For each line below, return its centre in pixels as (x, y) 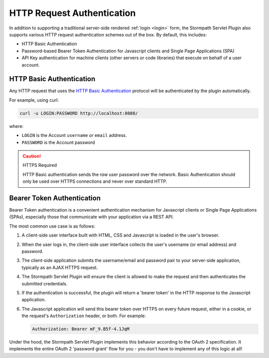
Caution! (32, 156)
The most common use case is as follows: (52, 226)
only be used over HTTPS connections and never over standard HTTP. (95, 181)
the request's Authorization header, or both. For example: (84, 316)
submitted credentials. (45, 283)
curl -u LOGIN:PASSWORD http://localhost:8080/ (79, 113)
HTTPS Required (40, 165)
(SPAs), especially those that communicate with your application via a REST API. (91, 217)
